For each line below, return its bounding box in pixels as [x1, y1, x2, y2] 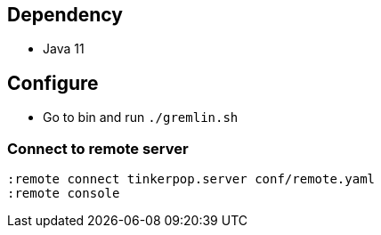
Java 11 [43, 41, 85, 57]
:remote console [7, 186, 120, 201]
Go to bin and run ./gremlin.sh [43, 109, 239, 126]
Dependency [7, 4, 123, 26]
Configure [7, 71, 99, 94]
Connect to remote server [7, 139, 189, 158]
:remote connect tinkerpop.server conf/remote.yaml [7, 172, 376, 187]
